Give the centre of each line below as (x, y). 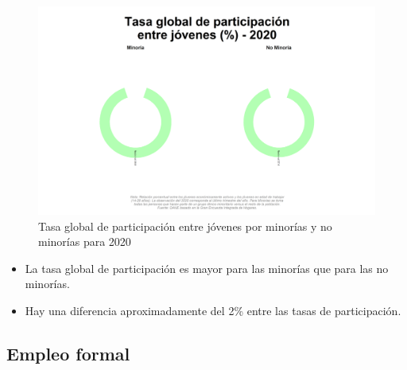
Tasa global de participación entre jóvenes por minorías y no (185, 226)
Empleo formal (68, 354)
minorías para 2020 (85, 241)
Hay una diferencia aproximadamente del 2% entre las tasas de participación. (213, 311)
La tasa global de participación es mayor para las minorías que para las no (207, 268)
